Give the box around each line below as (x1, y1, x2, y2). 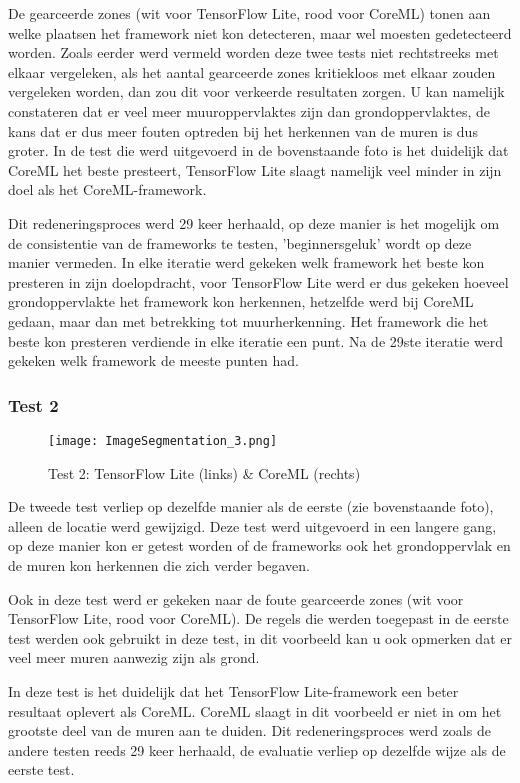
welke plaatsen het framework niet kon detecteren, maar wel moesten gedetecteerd (8, 22, 512, 43)
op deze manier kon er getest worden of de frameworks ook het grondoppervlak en (8, 535, 511, 556)
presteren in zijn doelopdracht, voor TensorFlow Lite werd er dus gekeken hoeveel (8, 271, 509, 292)
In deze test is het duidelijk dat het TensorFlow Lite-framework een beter (8, 680, 459, 701)
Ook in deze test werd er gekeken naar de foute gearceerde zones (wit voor (8, 588, 464, 609)
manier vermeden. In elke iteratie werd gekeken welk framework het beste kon (8, 252, 485, 273)
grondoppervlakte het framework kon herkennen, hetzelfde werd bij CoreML (8, 291, 474, 312)
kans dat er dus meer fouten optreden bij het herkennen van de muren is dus (8, 120, 478, 141)
